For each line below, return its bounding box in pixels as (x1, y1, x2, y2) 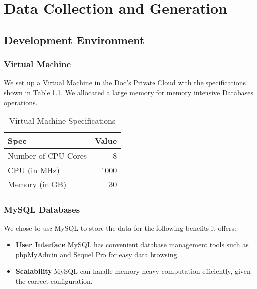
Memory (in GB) (8, 178, 67, 190)
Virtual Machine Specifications (9, 115, 116, 127)
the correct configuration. (15, 275, 93, 286)
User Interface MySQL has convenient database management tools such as (15, 239, 249, 249)
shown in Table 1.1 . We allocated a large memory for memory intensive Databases (4, 87, 254, 97)
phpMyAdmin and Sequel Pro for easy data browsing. (15, 249, 179, 259)
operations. (4, 97, 38, 107)
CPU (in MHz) (8, 164, 60, 176)
